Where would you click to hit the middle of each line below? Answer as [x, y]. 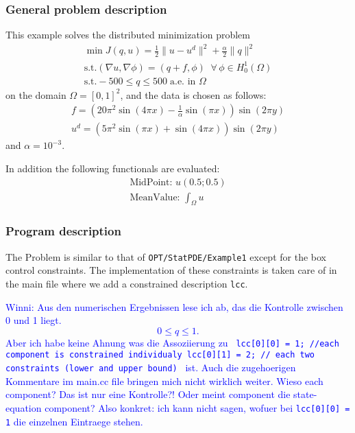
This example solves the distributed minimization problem [128, 35]
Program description [63, 231]
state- [305, 394]
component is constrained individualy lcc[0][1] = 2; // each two [160, 355]
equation [24, 407]
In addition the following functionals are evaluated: [113, 168]
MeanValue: [155, 197]
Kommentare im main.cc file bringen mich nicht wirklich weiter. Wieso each [164, 381]
